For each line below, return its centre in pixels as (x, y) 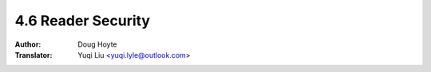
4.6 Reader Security (83, 21)
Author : (28, 44)
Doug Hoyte (97, 44)
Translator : (34, 55)
